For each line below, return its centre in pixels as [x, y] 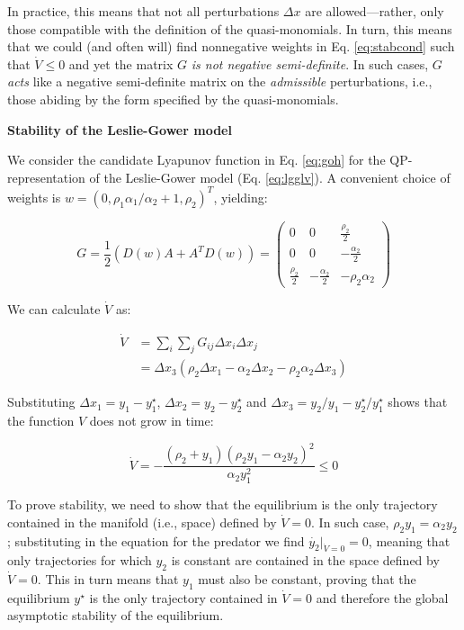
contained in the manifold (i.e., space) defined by [142, 522]
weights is [34, 197]
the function [41, 421]
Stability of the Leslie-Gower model [120, 129]
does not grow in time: [152, 421]
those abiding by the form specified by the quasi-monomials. [173, 99]
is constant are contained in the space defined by [305, 560]
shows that [418, 402]
